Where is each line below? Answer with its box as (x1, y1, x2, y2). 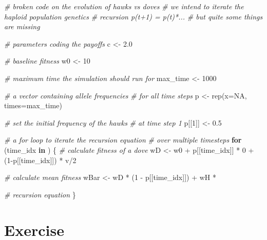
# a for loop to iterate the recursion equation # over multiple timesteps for (4, 134, 242, 145)
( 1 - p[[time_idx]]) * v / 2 (4, 154, 77, 165)
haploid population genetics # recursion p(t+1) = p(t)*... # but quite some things (4, 11, 263, 22)
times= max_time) (4, 100, 62, 111)
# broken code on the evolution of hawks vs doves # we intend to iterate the (4, 1, 244, 11)
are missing (4, 21, 40, 32)
